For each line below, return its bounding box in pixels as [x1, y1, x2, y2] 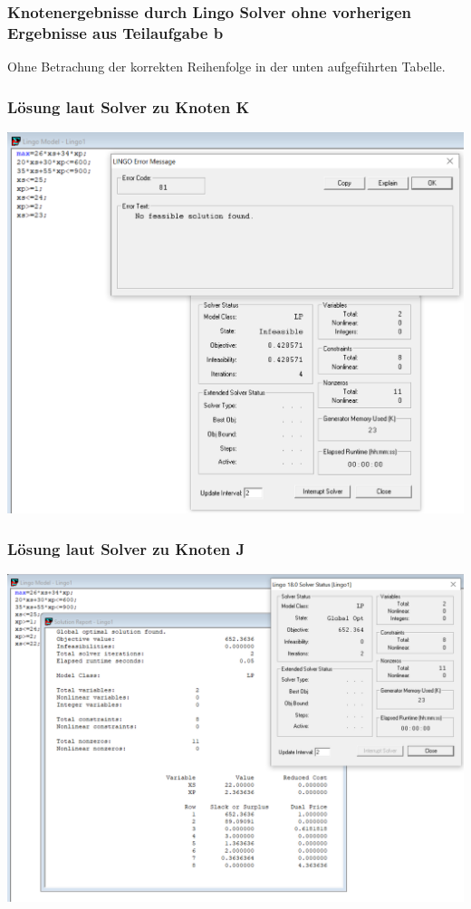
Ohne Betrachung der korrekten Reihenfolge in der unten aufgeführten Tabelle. [7, 57, 446, 76]
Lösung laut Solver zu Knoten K [7, 95, 250, 118]
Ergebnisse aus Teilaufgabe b [7, 21, 224, 43]
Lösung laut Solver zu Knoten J [7, 537, 245, 560]
